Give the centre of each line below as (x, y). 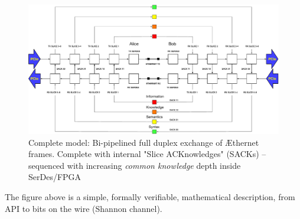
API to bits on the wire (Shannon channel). (84, 208)
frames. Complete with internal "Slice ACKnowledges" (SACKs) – (147, 154)
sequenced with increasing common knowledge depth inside (135, 165)
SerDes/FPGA (55, 177)
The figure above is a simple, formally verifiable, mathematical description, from (150, 197)
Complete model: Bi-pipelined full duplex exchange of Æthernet (144, 142)
